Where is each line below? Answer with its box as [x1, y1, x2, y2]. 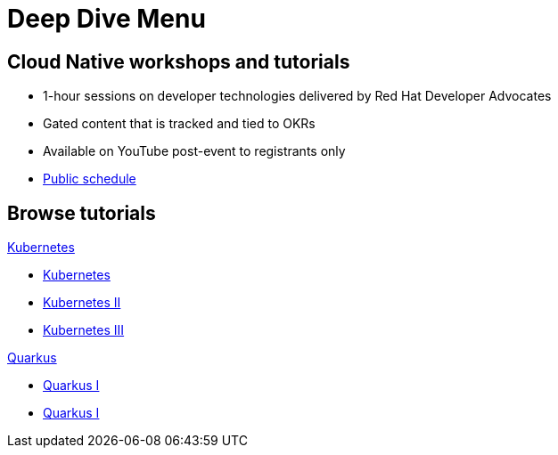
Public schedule [43, 171, 136, 187]
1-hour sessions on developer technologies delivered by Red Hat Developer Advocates [43, 88, 552, 104]
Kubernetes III [43, 322, 125, 338]
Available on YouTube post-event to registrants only [43, 143, 346, 159]
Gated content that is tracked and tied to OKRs [43, 116, 316, 132]
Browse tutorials [7, 201, 156, 224]
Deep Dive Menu [7, 4, 206, 34]
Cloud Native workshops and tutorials [7, 50, 350, 73]
